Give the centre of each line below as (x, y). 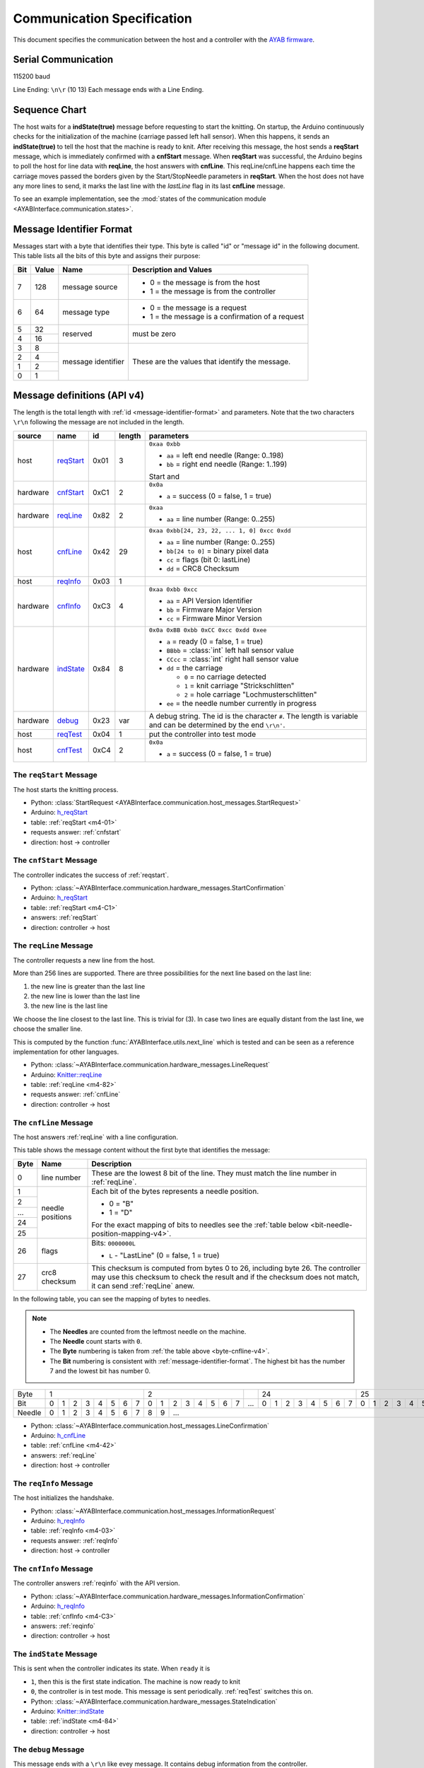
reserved (77, 334)
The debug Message (49, 1749)
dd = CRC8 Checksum (203, 568)
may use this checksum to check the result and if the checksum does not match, (225, 1276)
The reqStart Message (55, 775)
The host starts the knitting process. (66, 789)
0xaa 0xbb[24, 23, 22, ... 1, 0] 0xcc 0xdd (220, 530)
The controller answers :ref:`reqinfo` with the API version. (96, 1583)
